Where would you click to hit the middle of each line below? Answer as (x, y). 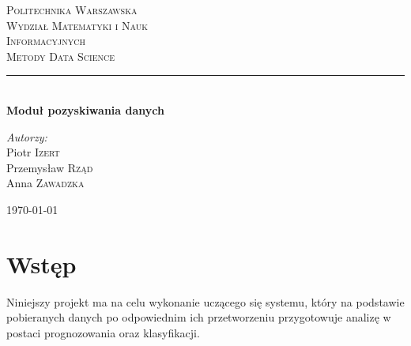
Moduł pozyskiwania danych (85, 109)
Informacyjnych (46, 41)
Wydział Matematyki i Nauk (77, 25)
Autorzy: (27, 136)
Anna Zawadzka (45, 183)
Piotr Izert (33, 152)
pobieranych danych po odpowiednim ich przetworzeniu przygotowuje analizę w (199, 317)
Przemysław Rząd (50, 167)
